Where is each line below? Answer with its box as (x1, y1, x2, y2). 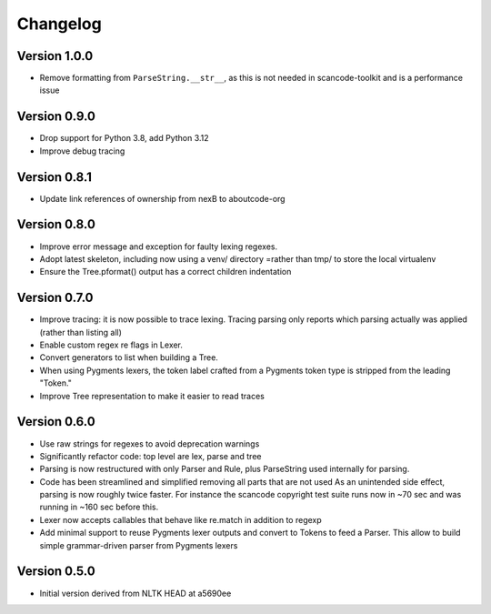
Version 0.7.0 (16, 290, 95, 306)
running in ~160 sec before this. (39, 501, 159, 513)
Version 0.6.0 (16, 414, 95, 429)
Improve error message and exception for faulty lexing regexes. (39, 241, 277, 252)
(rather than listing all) (39, 327, 123, 337)
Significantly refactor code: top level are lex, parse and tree (39, 450, 262, 461)
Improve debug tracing (39, 146, 125, 156)
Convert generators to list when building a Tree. (39, 352, 218, 363)
